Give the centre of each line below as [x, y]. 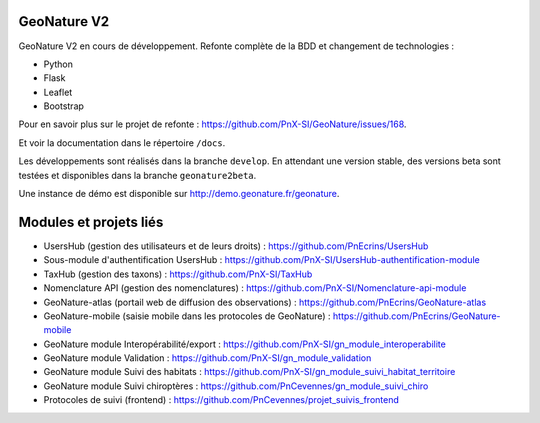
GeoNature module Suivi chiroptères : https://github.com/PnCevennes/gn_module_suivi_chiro [236, 386]
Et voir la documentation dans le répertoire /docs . [122, 142]
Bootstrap [64, 106]
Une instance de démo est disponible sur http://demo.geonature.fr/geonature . [179, 194]
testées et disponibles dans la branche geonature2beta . [137, 175]
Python [58, 64]
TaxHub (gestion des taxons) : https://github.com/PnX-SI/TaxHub [178, 274]
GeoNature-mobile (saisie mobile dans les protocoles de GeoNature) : [187, 316]
